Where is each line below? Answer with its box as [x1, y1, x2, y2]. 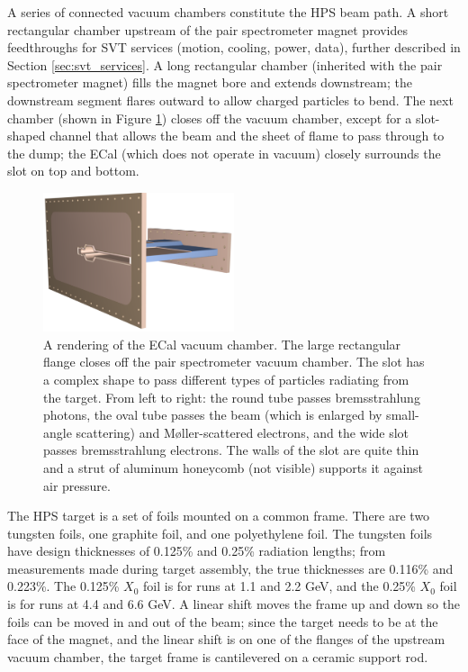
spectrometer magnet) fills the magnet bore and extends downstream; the [7, 73, 412, 92]
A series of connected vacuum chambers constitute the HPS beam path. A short [7, 3, 449, 21]
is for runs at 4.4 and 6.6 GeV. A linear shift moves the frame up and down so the [7, 595, 461, 613]
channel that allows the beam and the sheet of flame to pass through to [49, 126, 445, 145]
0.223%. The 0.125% [7, 577, 120, 595]
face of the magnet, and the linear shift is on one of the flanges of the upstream [7, 630, 445, 649]
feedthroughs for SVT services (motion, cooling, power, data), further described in [7, 38, 461, 57]
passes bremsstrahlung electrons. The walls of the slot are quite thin [43, 440, 419, 459]
